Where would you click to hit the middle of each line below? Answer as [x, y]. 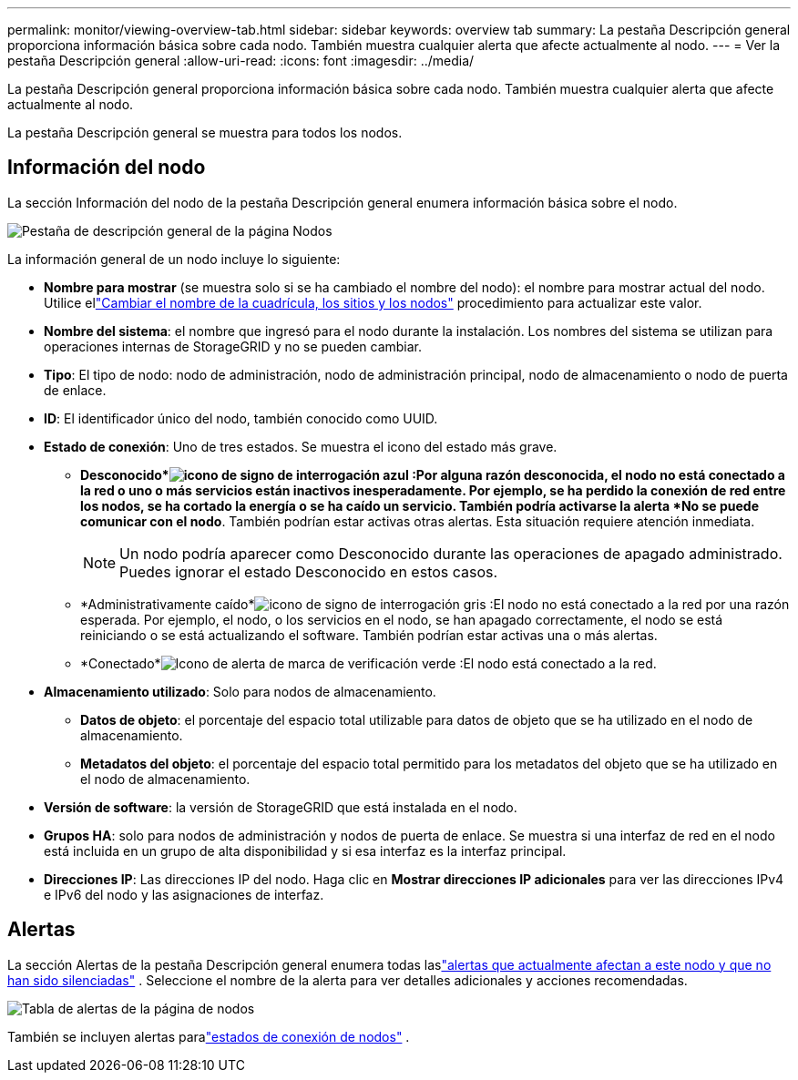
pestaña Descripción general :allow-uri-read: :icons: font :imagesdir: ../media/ [241, 61]
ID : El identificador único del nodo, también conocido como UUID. [241, 418]
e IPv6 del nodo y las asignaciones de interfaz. [184, 894]
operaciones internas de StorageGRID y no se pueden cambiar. [233, 346]
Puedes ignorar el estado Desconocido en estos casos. [309, 571]
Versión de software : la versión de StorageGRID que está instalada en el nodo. [281, 807]
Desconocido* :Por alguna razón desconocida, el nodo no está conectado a [433, 474]
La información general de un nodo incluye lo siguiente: [174, 259]
